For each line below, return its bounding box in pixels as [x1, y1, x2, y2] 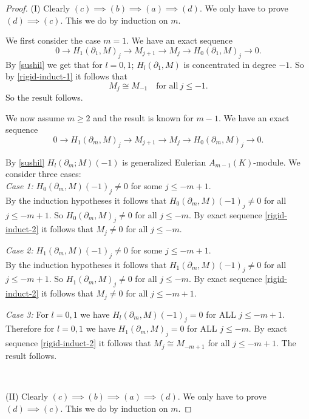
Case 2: [5, 243, 33, 256]
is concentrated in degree [183, 58, 276, 70]
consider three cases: [5, 167, 81, 180]
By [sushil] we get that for [5, 58, 103, 70]
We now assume [5, 111, 64, 124]
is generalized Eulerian [122, 155, 206, 168]
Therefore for [5, 322, 55, 335]
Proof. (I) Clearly [5, 2, 70, 14]
